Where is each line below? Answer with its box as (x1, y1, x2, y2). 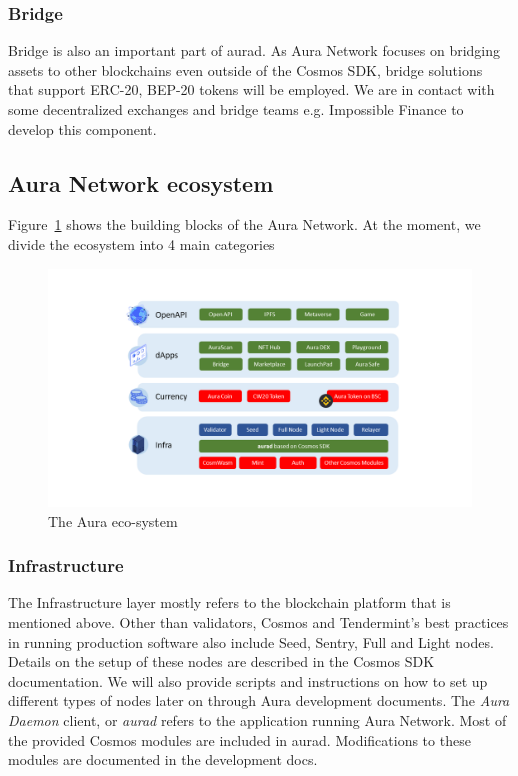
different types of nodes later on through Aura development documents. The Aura (8, 690, 510, 711)
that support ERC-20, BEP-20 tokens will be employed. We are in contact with (8, 79, 495, 100)
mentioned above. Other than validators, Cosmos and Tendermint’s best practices (8, 612, 509, 633)
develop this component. (8, 118, 157, 139)
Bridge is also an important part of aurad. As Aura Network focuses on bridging (8, 40, 501, 61)
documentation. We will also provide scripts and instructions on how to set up (8, 670, 488, 691)
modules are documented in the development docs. (8, 749, 318, 770)
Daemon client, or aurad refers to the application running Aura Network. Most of (8, 710, 507, 731)
